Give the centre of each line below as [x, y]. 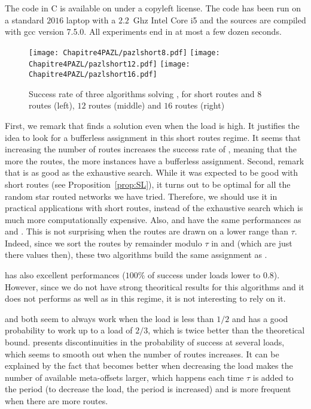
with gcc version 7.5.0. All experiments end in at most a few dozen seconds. [143, 31]
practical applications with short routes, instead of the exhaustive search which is [154, 208]
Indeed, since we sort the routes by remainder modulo [103, 243]
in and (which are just [252, 243]
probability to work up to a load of [69, 330]
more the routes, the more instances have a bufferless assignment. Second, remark [155, 160]
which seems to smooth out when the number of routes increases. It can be [142, 354]
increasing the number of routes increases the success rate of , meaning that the [151, 149]
